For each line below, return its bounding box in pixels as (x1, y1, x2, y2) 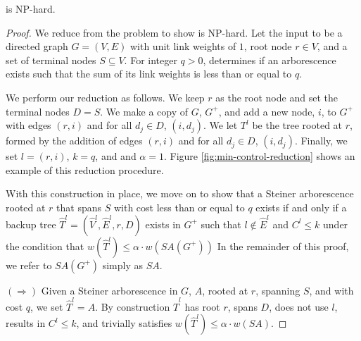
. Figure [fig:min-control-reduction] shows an (163, 149, 355, 163)
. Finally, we (294, 133, 348, 148)
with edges (6, 118, 51, 132)
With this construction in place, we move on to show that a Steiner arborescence (6, 186, 354, 201)
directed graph (6, 39, 68, 54)
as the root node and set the (215, 89, 338, 104)
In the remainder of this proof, (217, 238, 349, 253)
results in (6, 316, 46, 330)
